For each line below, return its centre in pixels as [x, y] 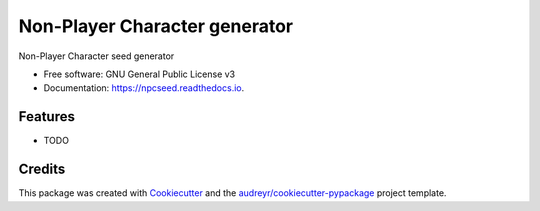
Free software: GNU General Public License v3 [139, 74]
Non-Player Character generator [156, 26]
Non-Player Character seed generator [96, 56]
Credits [42, 169]
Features [46, 116]
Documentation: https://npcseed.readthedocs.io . [144, 88]
